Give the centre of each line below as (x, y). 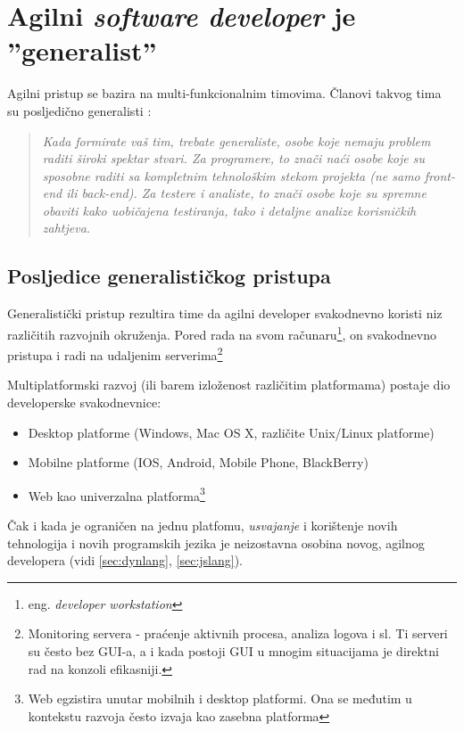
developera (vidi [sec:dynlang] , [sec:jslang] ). (125, 560)
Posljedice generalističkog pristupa (169, 276)
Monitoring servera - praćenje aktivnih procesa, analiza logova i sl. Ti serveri (238, 633)
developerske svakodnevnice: (84, 402)
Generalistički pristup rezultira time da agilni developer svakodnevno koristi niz (225, 313)
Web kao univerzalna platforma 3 (116, 494)
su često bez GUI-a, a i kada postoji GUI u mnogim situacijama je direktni (233, 650)
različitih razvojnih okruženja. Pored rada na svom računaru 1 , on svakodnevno (222, 333)
